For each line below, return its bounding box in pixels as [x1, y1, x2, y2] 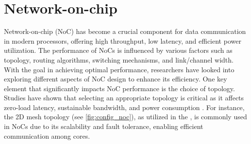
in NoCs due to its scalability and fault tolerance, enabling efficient [4, 121, 203, 131]
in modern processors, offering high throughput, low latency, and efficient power [4, 35, 241, 46]
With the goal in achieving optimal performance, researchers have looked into [4, 64, 234, 74]
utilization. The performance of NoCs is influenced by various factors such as [4, 45, 233, 55]
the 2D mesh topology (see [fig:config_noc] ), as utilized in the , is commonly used [4, 112, 247, 122]
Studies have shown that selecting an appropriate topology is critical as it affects [4, 93, 244, 103]
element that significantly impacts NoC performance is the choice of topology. [4, 83, 235, 93]
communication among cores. [4, 130, 90, 141]
